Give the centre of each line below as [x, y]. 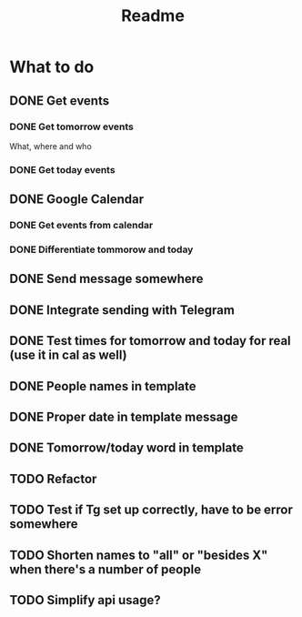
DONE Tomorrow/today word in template [126, 448]
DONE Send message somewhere [106, 279]
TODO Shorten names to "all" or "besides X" [139, 555]
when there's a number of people [106, 569]
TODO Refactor [53, 479]
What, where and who [51, 146]
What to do [52, 67]
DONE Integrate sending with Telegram [122, 310]
